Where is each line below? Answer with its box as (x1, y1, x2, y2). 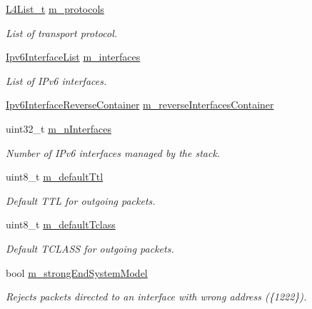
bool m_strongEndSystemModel (6, 265, 148, 280)
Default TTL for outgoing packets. (6, 193, 156, 208)
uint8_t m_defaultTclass (6, 217, 116, 232)
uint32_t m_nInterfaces (6, 121, 111, 136)
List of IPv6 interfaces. (6, 73, 107, 88)
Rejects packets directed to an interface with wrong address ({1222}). (6, 289, 307, 304)
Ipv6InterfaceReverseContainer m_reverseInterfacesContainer (6, 97, 274, 112)
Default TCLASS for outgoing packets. (6, 240, 174, 255)
